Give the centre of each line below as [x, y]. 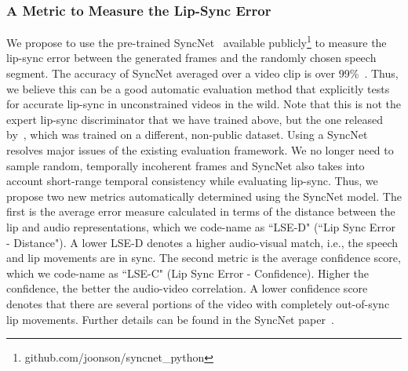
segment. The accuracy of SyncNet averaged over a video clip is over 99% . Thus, [202, 73]
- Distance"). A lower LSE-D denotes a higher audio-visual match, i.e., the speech [202, 242]
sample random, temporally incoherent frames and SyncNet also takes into [186, 165]
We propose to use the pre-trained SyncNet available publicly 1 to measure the [197, 41]
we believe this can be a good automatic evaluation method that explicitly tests [198, 88]
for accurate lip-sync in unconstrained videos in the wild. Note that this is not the [204, 104]
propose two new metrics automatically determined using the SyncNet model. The [204, 196]
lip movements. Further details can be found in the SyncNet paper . [170, 319]
